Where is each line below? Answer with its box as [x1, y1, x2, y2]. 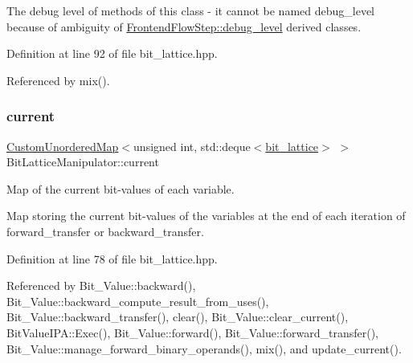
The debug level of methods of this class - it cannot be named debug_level [6, 2, 374, 18]
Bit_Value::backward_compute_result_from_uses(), [6, 292, 269, 309]
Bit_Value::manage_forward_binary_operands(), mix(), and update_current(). [6, 340, 402, 357]
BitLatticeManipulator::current [6, 153, 159, 170]
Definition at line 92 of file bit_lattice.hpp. [6, 45, 218, 62]
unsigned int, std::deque [133, 137, 251, 154]
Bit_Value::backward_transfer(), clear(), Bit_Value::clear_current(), [6, 308, 349, 325]
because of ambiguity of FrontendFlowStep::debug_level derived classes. [6, 18, 362, 35]
